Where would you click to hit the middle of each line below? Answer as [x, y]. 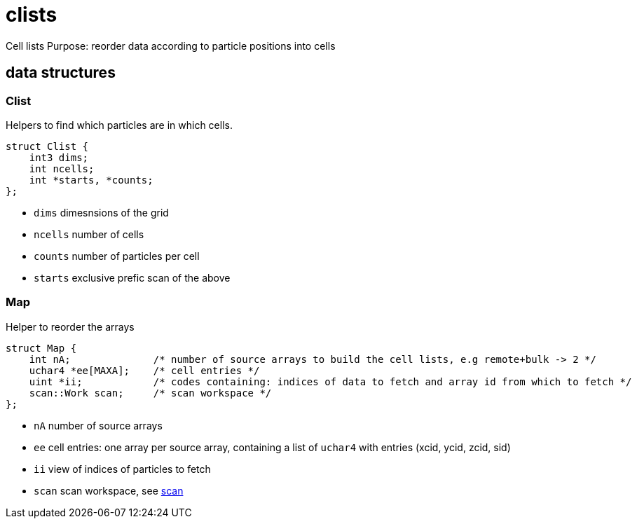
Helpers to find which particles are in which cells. [119, 125]
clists [32, 15]
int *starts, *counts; [91, 180]
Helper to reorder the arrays [70, 326]
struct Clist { [47, 146]
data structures [61, 73]
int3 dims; [59, 157]
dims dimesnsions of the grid [101, 212]
